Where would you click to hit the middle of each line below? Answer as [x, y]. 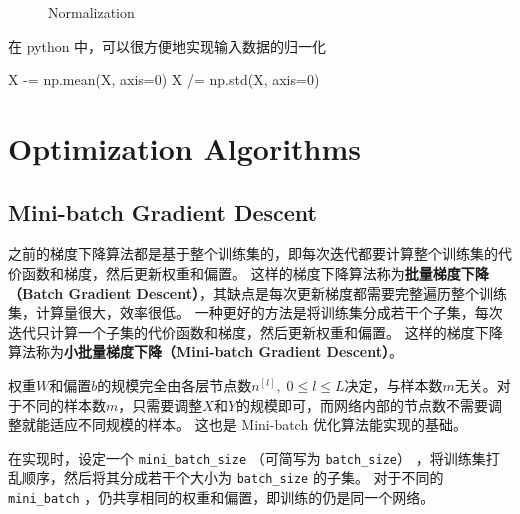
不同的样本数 [63, 404]
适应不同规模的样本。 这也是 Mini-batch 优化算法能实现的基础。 [258, 424]
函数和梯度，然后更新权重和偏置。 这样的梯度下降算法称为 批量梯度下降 [255, 272]
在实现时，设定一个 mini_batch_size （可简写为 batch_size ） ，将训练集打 [254, 457]
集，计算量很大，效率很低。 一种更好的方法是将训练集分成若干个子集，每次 [255, 312]
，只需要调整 [160, 404]
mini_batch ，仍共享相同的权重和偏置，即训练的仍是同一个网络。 [221, 497]
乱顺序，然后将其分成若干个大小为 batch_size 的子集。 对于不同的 [226, 477]
